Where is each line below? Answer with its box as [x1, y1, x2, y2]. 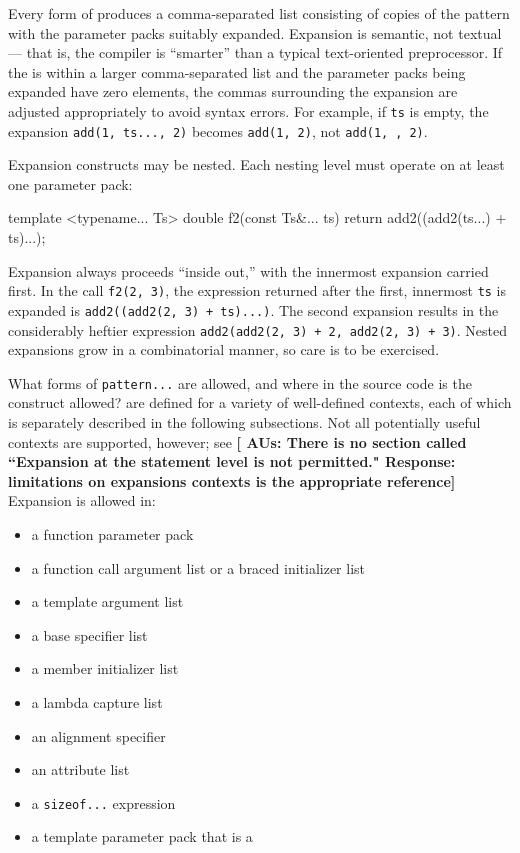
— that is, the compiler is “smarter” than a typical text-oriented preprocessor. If [8, 42, 503, 63]
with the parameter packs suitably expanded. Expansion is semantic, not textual [8, 22, 502, 43]
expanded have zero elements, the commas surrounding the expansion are [8, 81, 458, 102]
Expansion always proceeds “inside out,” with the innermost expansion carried [8, 260, 489, 281]
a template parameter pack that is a [31, 826, 253, 847]
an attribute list [31, 759, 130, 780]
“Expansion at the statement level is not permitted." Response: [8, 451, 456, 472]
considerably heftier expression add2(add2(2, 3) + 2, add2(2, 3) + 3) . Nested [8, 319, 508, 340]
